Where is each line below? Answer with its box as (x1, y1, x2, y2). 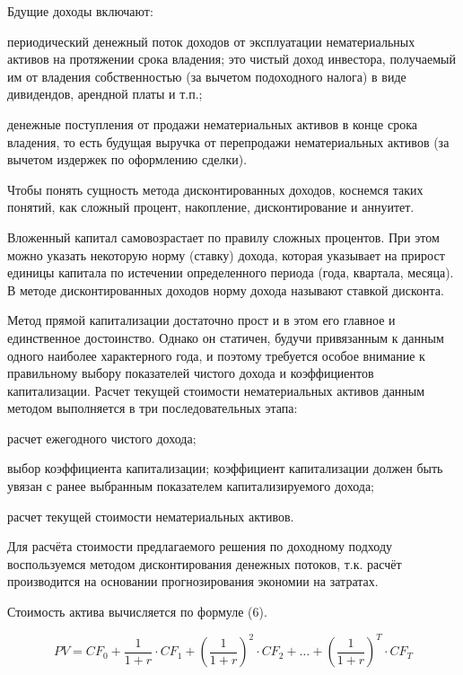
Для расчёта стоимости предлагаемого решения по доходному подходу (7, 537, 393, 556)
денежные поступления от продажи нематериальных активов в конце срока (7, 114, 417, 133)
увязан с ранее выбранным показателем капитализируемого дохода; (7, 477, 374, 495)
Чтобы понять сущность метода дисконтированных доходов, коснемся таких (7, 180, 424, 198)
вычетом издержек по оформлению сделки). (7, 150, 248, 169)
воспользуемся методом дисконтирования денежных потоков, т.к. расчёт (7, 554, 402, 573)
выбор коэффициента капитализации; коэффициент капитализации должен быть (7, 459, 443, 478)
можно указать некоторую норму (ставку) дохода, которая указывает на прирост (7, 245, 445, 264)
